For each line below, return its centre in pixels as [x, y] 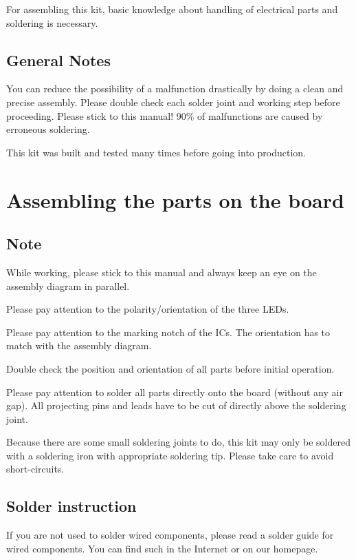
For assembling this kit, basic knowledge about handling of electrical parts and [172, 9]
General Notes [58, 60]
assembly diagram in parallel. [68, 286]
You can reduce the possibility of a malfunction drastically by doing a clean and [175, 89]
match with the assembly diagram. [79, 345]
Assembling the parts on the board [175, 199]
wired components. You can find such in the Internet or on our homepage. [162, 548]
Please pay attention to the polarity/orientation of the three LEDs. [148, 309]
